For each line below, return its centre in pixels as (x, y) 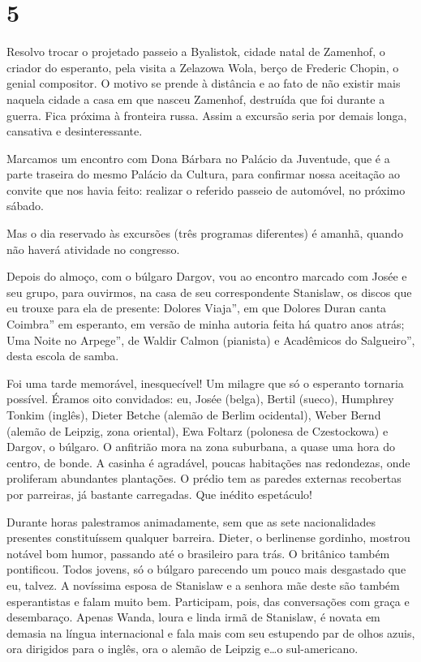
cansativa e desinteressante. (75, 131)
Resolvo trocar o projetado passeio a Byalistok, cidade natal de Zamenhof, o (196, 52)
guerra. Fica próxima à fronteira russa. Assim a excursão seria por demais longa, (207, 115)
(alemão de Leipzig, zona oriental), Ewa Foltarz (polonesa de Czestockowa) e (198, 430)
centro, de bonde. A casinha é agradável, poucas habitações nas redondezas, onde (208, 462)
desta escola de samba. (63, 356)
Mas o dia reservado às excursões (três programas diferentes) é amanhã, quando (205, 233)
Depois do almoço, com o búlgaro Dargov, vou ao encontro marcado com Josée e (207, 276)
